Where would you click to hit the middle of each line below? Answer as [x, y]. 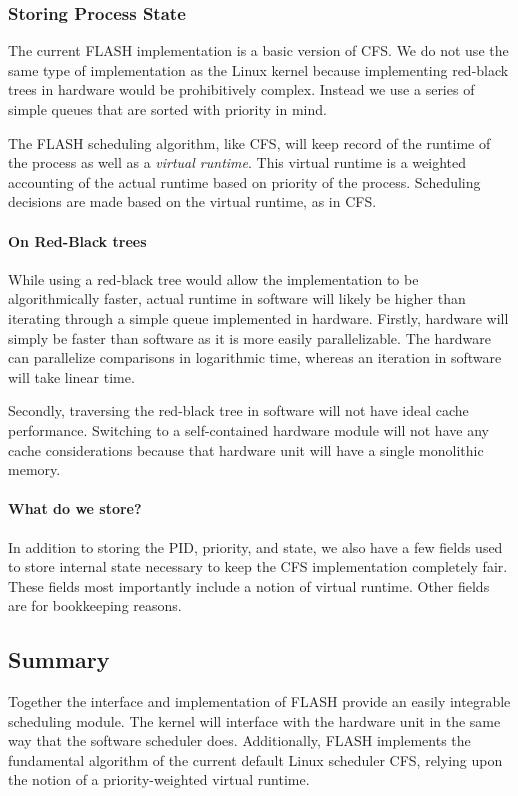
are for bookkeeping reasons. [95, 605]
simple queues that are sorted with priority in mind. [167, 109]
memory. [34, 469]
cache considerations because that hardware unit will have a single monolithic [246, 449]
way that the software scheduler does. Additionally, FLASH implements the [239, 740]
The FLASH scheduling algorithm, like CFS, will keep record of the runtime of [249, 142]
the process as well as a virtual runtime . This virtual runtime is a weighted [237, 162]
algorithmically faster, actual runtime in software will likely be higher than [237, 298]
